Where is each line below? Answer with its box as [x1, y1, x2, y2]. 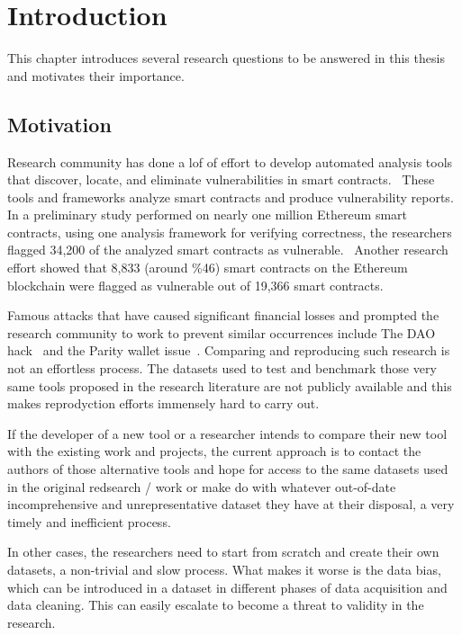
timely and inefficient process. [7, 512, 171, 531]
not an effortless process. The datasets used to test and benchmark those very [7, 359, 437, 378]
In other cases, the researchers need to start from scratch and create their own [7, 542, 439, 561]
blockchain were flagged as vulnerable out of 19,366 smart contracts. [7, 275, 384, 294]
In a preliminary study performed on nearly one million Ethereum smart [7, 205, 407, 224]
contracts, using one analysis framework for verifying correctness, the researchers [7, 222, 452, 241]
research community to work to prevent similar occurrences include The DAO [7, 323, 436, 342]
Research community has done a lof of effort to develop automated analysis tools [7, 152, 453, 171]
